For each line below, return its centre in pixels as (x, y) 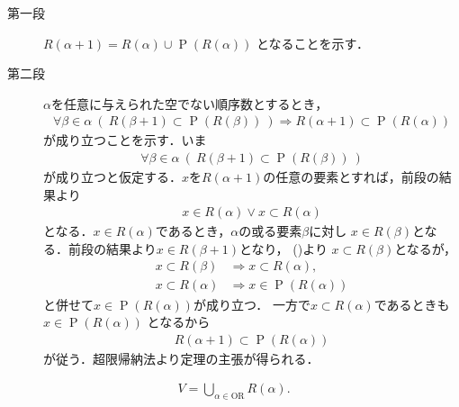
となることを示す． (313, 43)
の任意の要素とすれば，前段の (351, 177)
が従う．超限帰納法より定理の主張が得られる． (181, 358)
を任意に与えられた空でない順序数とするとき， (189, 103)
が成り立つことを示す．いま (125, 140)
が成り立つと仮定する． (112, 177)
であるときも (412, 304)
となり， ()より (283, 248)
